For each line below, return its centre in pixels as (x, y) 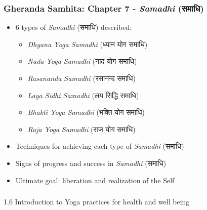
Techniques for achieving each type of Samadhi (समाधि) (100, 146)
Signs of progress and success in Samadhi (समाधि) (91, 163)
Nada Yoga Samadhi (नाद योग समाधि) (82, 61)
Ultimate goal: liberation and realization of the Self (95, 180)
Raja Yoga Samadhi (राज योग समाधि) (81, 129)
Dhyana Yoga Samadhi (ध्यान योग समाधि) (88, 44)
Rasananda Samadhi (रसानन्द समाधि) (82, 78)
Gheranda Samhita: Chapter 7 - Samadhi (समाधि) (104, 8)
